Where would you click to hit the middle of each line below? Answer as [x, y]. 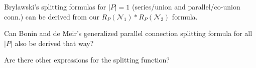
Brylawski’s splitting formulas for [55, 6]
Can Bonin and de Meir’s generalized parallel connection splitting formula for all [128, 33]
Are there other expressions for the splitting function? [87, 60]
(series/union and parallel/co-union [186, 6]
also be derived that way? [54, 43]
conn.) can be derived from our [52, 16]
